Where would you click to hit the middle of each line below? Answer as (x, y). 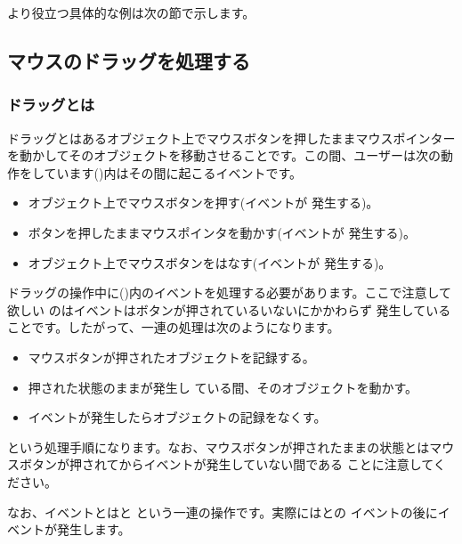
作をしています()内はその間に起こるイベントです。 (155, 172)
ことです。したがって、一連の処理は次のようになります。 (174, 327)
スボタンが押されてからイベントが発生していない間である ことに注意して (220, 464)
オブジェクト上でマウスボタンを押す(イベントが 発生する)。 (203, 203)
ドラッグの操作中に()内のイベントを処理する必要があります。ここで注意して (230, 292)
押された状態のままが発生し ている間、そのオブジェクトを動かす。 (223, 387)
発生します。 (93, 529)
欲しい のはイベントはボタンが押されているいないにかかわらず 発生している (229, 309)
